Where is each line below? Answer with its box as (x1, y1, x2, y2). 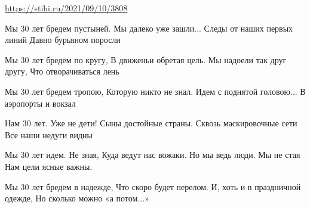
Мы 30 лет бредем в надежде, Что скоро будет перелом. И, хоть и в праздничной (5, 180, 301, 193)
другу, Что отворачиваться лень (5, 65, 119, 77)
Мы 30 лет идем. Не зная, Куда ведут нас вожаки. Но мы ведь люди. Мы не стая (5, 148, 300, 161)
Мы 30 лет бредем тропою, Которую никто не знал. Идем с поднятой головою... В (5, 85, 306, 97)
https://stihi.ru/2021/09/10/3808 (5, 2, 128, 14)
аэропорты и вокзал (5, 97, 76, 109)
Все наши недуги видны (5, 128, 93, 141)
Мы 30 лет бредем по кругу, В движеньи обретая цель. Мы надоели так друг (5, 53, 287, 66)
